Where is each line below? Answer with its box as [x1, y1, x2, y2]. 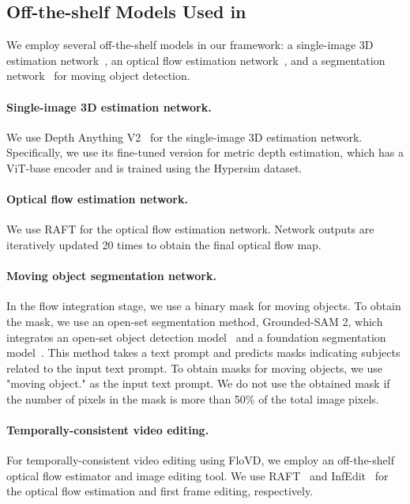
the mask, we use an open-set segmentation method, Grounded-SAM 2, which [6, 313, 383, 329]
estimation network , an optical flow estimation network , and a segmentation [6, 51, 386, 68]
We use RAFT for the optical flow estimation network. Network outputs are [6, 221, 374, 237]
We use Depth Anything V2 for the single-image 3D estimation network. [6, 128, 363, 145]
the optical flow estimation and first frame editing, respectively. [6, 483, 314, 499]
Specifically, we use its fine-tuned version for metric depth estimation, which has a [6, 144, 404, 161]
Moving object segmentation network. [6, 267, 216, 284]
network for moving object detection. [6, 67, 190, 84]
